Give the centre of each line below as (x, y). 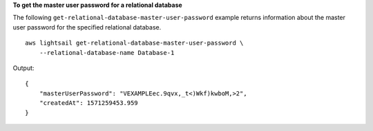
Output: (23, 68)
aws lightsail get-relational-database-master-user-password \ (134, 43)
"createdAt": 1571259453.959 (88, 103)
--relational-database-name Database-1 (107, 52)
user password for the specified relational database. (87, 27)
